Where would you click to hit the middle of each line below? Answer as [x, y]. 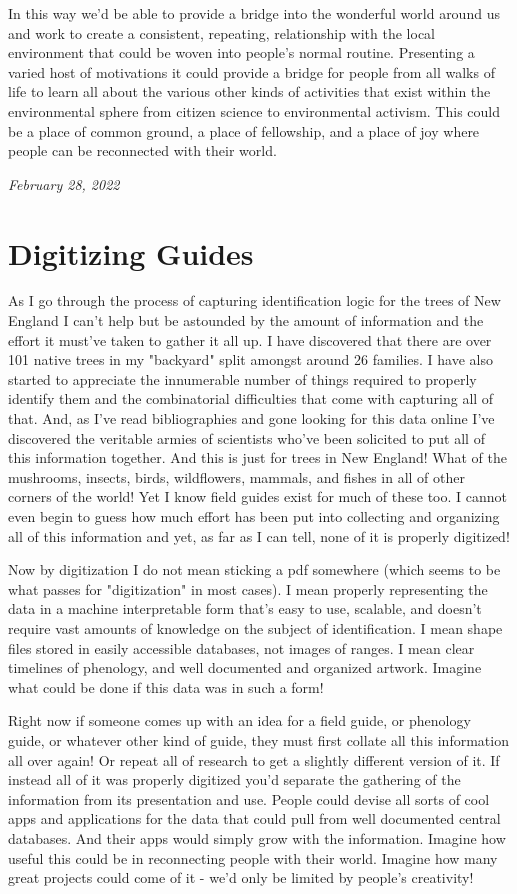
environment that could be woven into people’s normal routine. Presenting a [241, 52]
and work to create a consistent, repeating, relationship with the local [221, 32]
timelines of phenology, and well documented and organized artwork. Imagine [245, 667]
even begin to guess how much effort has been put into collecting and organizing [254, 516]
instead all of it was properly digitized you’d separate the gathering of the [234, 779]
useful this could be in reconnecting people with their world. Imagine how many [253, 857]
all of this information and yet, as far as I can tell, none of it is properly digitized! [259, 535]
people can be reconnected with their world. [142, 150]
